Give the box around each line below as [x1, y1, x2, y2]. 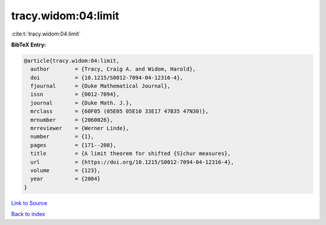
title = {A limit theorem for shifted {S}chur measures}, [30, 150, 231, 157]
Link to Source [11, 199, 48, 206]
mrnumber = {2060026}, [30, 116, 113, 123]
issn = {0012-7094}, [30, 91, 120, 98]
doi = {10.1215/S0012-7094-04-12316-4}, [30, 74, 184, 81]
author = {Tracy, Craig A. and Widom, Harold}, [30, 66, 196, 72]
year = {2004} [30, 176, 101, 182]
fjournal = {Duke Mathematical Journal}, [30, 83, 171, 90]
